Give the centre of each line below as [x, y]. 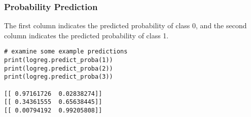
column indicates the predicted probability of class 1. [86, 35]
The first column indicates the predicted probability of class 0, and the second [126, 25]
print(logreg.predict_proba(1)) [59, 60]
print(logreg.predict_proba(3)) [59, 77]
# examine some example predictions [66, 52]
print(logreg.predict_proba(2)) [59, 68]
